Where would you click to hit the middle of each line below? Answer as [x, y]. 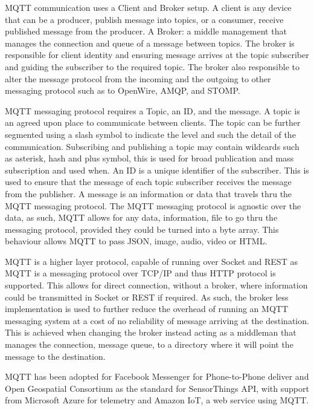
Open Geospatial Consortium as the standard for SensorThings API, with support [157, 388]
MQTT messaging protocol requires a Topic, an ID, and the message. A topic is [152, 110]
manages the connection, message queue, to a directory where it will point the [149, 344]
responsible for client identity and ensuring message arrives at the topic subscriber [157, 55]
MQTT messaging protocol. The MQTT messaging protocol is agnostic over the [153, 205]
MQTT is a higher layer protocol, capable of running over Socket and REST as [151, 261]
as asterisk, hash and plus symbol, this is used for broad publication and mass [149, 158]
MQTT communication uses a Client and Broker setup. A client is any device [148, 7]
